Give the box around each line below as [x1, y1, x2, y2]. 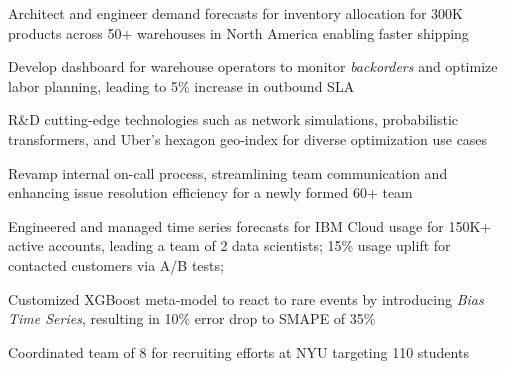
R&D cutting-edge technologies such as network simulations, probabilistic [8, 109, 459, 130]
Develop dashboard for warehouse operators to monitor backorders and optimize [8, 56, 498, 77]
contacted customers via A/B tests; [8, 254, 224, 275]
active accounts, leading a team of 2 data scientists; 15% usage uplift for [8, 235, 451, 256]
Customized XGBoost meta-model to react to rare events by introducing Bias [8, 288, 484, 309]
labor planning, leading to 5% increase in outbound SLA [8, 75, 355, 96]
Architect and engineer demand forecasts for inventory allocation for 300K [8, 3, 464, 23]
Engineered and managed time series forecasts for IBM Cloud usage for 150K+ [8, 215, 492, 236]
